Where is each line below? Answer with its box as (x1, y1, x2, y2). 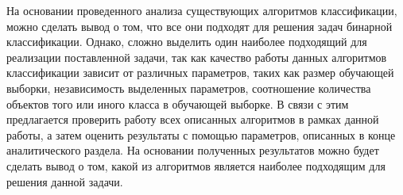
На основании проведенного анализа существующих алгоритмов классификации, (6, 2, 397, 18)
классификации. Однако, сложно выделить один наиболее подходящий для (6, 33, 367, 50)
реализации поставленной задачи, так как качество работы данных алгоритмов (6, 48, 387, 65)
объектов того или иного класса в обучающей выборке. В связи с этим (6, 95, 349, 112)
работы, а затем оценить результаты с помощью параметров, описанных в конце (6, 126, 396, 143)
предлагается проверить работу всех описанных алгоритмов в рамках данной (6, 111, 379, 128)
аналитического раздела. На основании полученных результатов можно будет (6, 142, 379, 159)
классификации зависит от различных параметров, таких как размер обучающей (6, 64, 394, 81)
